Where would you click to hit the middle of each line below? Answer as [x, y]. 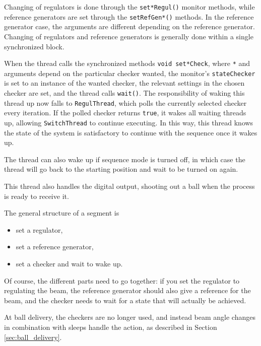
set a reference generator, [55, 247]
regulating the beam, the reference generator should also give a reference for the [127, 290]
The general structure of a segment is [62, 213]
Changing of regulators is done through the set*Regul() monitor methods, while [129, 7]
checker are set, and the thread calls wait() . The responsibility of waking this [124, 93]
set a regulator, [39, 229]
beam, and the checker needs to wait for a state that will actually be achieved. [125, 300]
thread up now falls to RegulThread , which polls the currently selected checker [125, 102]
